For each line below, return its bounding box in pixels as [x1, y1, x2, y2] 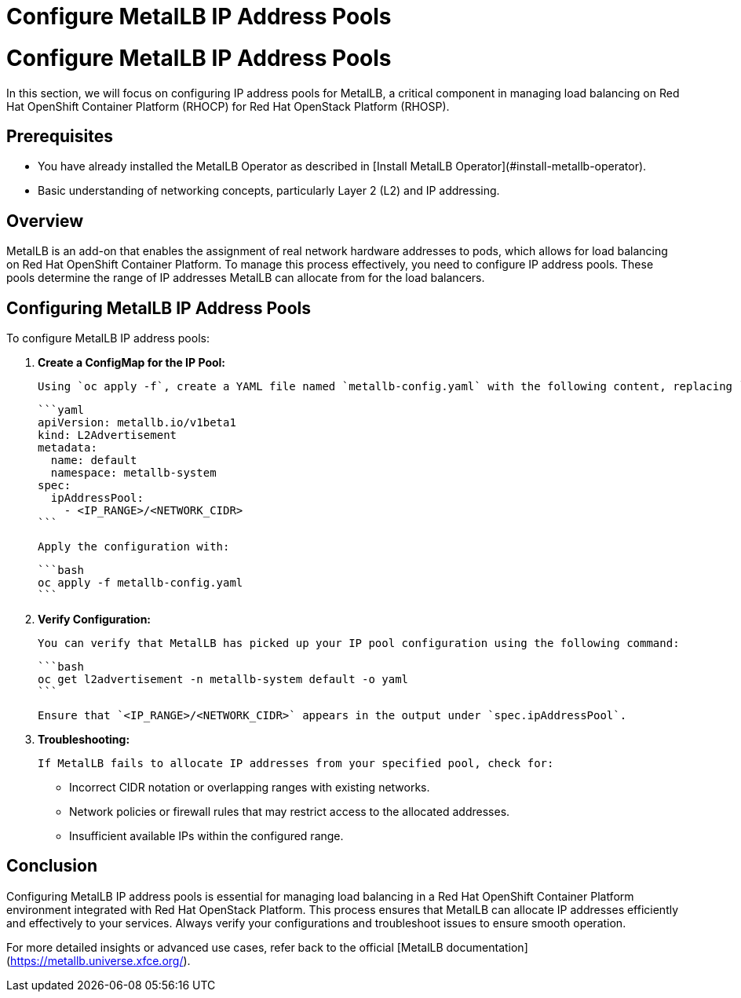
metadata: [38, 441, 97, 455]
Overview [6, 210, 84, 231]
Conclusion [6, 856, 98, 876]
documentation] [446, 940, 528, 954]
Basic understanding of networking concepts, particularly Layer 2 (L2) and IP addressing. [38, 184, 500, 198]
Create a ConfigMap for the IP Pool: [38, 356, 226, 370]
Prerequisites [6, 126, 113, 146]
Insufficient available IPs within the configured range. [69, 829, 344, 843]
